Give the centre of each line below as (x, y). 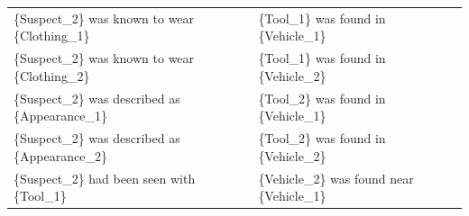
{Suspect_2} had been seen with (105, 178)
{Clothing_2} (52, 75)
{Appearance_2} (60, 155)
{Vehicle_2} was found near (336, 178)
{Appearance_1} (60, 116)
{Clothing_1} (52, 36)
